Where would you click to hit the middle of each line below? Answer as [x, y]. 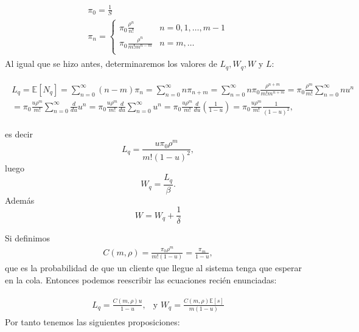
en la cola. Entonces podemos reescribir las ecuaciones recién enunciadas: [141, 279]
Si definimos [27, 238]
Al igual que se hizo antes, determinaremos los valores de [111, 64]
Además [20, 200]
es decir [19, 133]
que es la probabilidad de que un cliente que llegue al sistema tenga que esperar [154, 268]
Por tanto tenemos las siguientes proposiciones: [92, 322]
